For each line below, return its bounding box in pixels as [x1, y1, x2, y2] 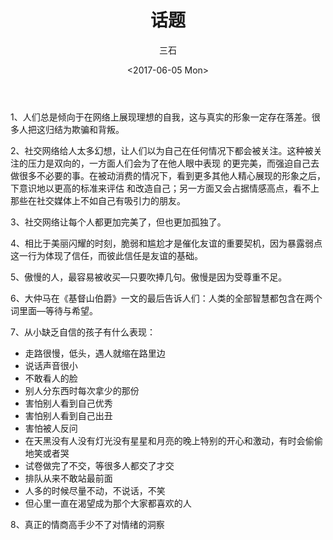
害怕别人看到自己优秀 [24, 397, 113, 409]
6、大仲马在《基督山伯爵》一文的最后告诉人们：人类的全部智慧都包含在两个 [10, 292, 323, 304]
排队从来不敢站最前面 [24, 472, 113, 484]
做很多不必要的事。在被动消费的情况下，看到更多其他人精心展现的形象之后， [10, 169, 326, 181]
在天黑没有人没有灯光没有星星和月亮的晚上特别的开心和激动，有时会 [24, 434, 306, 446]
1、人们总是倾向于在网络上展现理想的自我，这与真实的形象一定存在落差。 [10, 111, 312, 123]
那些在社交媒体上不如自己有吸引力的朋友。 [10, 194, 186, 206]
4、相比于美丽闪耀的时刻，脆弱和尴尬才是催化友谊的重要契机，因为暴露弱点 [10, 237, 323, 249]
